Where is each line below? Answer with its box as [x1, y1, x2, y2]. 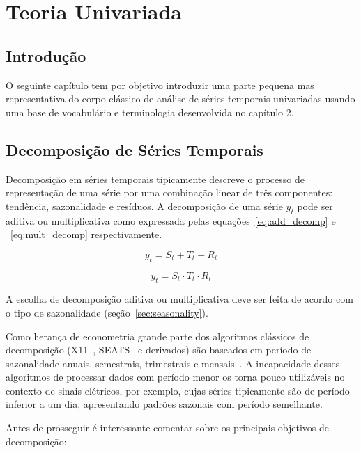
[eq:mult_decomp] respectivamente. [10, 227, 162, 241]
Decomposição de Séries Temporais [6, 138, 263, 160]
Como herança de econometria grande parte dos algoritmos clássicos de [6, 328, 309, 343]
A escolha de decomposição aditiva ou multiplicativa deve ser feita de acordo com [6, 292, 353, 306]
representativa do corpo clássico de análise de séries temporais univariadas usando [6, 91, 355, 106]
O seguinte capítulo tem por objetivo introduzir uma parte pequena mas [6, 77, 314, 92]
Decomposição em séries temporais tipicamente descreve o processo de [6, 171, 305, 186]
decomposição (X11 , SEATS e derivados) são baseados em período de [6, 342, 312, 357]
